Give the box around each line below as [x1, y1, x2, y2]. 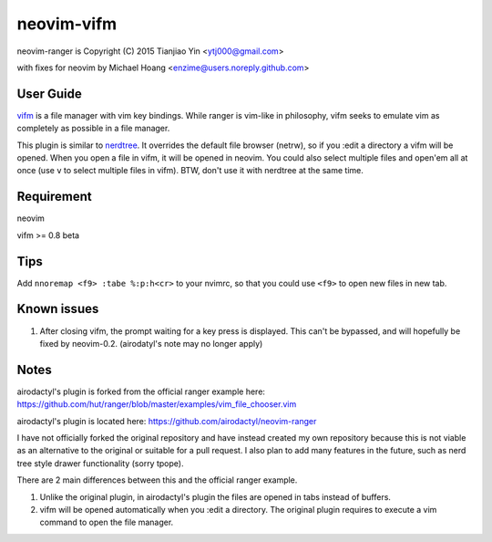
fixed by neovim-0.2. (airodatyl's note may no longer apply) [39, 338, 263, 349]
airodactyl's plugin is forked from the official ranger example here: [16, 386, 266, 397]
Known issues [16, 301, 99, 317]
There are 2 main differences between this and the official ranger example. [16, 474, 298, 485]
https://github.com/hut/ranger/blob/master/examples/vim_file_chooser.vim [16, 399, 297, 410]
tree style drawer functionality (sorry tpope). [16, 457, 184, 469]
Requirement [16, 189, 93, 204]
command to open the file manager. [39, 516, 174, 528]
